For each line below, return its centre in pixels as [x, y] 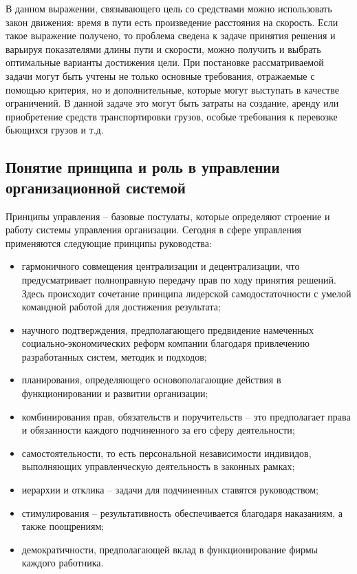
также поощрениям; [63, 526]
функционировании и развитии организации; [115, 393]
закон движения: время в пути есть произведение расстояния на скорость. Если [172, 22]
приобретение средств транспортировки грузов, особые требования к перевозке [172, 116]
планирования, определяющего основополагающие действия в [151, 380]
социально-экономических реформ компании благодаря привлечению [165, 343]
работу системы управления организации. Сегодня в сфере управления [154, 230]
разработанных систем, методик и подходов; [114, 356]
